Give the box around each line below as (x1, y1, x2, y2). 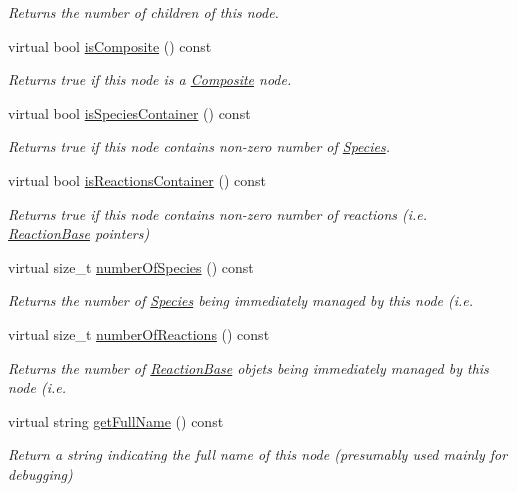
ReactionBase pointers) (8, 223, 150, 244)
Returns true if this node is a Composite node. (8, 69, 292, 90)
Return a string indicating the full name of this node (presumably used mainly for (8, 444, 508, 465)
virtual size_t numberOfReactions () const (8, 323, 270, 344)
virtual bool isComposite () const (8, 35, 212, 56)
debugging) (8, 463, 73, 484)
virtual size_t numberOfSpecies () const (8, 256, 254, 277)
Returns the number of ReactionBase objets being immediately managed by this (8, 357, 489, 378)
